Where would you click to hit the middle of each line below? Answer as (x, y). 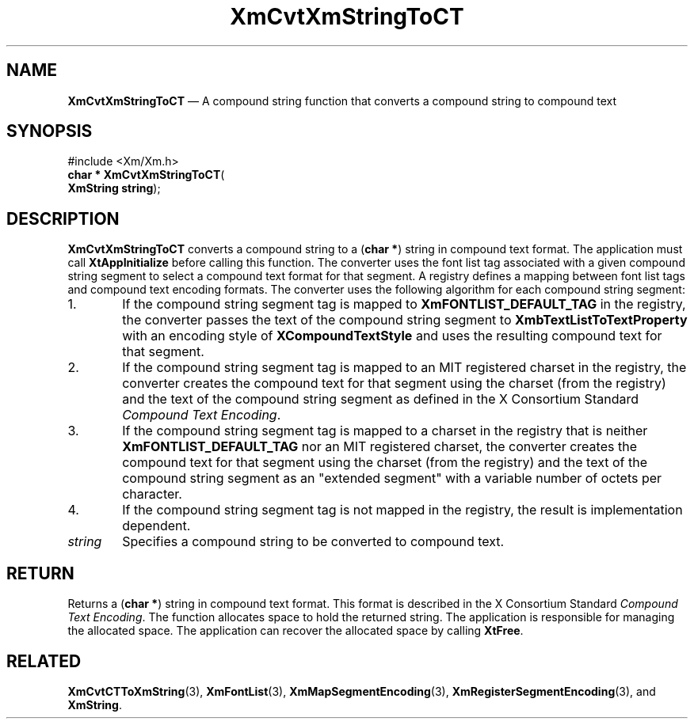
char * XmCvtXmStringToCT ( (146, 175)
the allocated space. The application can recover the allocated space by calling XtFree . (296, 631)
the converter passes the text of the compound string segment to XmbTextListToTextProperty (405, 320)
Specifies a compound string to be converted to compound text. (313, 542)
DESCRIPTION (63, 218)
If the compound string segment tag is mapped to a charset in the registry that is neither (385, 431)
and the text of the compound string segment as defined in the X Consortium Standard (380, 399)
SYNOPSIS (50, 131)
